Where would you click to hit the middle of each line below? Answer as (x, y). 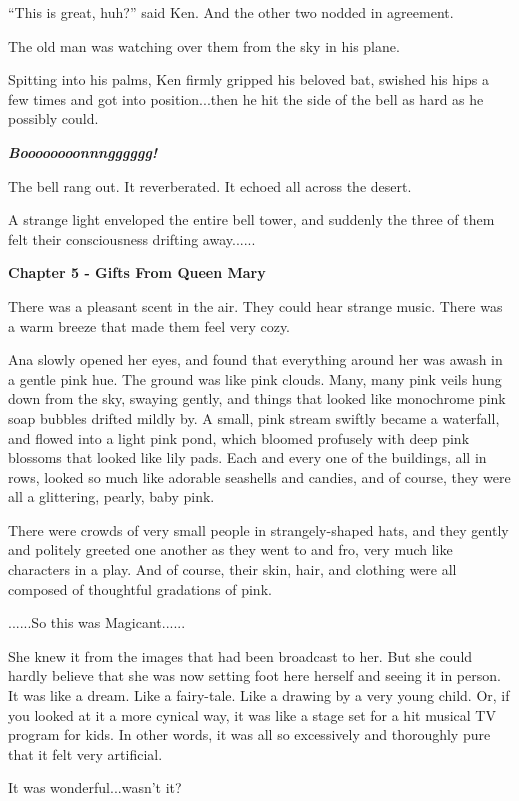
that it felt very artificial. (85, 753)
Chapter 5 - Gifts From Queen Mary (137, 272)
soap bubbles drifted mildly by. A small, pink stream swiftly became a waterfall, (254, 417)
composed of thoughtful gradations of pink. (140, 588)
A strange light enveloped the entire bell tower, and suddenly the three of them (251, 219)
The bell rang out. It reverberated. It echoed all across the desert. (210, 185)
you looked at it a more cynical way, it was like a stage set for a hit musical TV (252, 714)
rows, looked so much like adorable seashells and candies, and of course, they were (259, 476)
